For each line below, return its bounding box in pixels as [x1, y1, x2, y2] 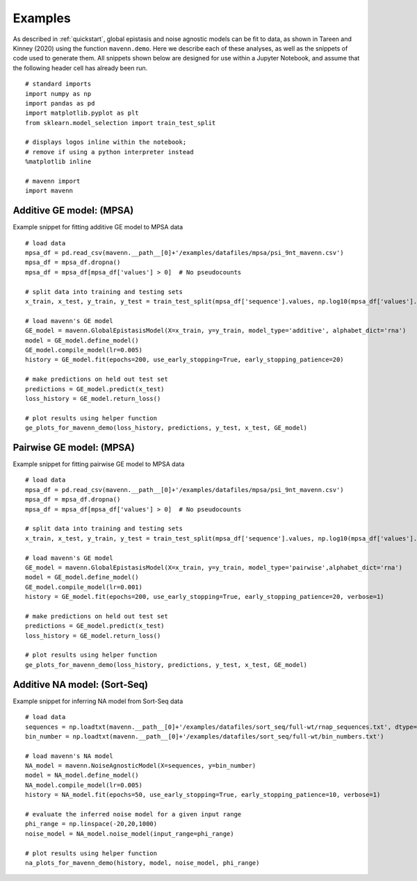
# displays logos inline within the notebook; [25, 138, 187, 146]
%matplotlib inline [25, 158, 92, 166]
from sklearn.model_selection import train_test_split [25, 119, 216, 126]
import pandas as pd [25, 99, 95, 107]
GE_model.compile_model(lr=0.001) [25, 583, 142, 591]
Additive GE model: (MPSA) [13, 205, 134, 217]
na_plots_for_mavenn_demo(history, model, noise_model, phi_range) [25, 859, 260, 866]
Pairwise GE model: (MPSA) [13, 441, 135, 453]
